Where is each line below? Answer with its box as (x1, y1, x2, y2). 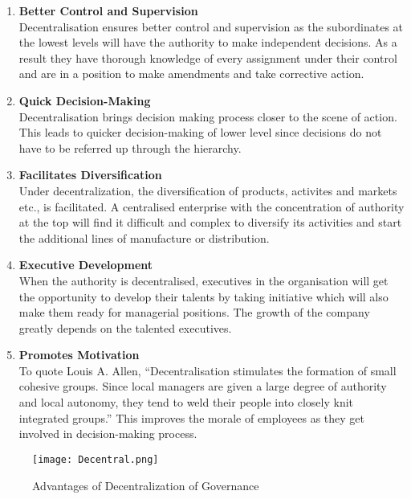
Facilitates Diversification (18, 166, 162, 183)
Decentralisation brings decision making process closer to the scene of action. (18, 108, 397, 125)
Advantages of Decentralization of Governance (32, 477, 259, 493)
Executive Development (18, 256, 153, 273)
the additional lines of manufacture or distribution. (18, 229, 270, 246)
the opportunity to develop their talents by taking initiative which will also (18, 288, 389, 305)
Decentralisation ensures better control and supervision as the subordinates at (18, 18, 404, 35)
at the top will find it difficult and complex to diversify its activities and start (18, 214, 402, 231)
